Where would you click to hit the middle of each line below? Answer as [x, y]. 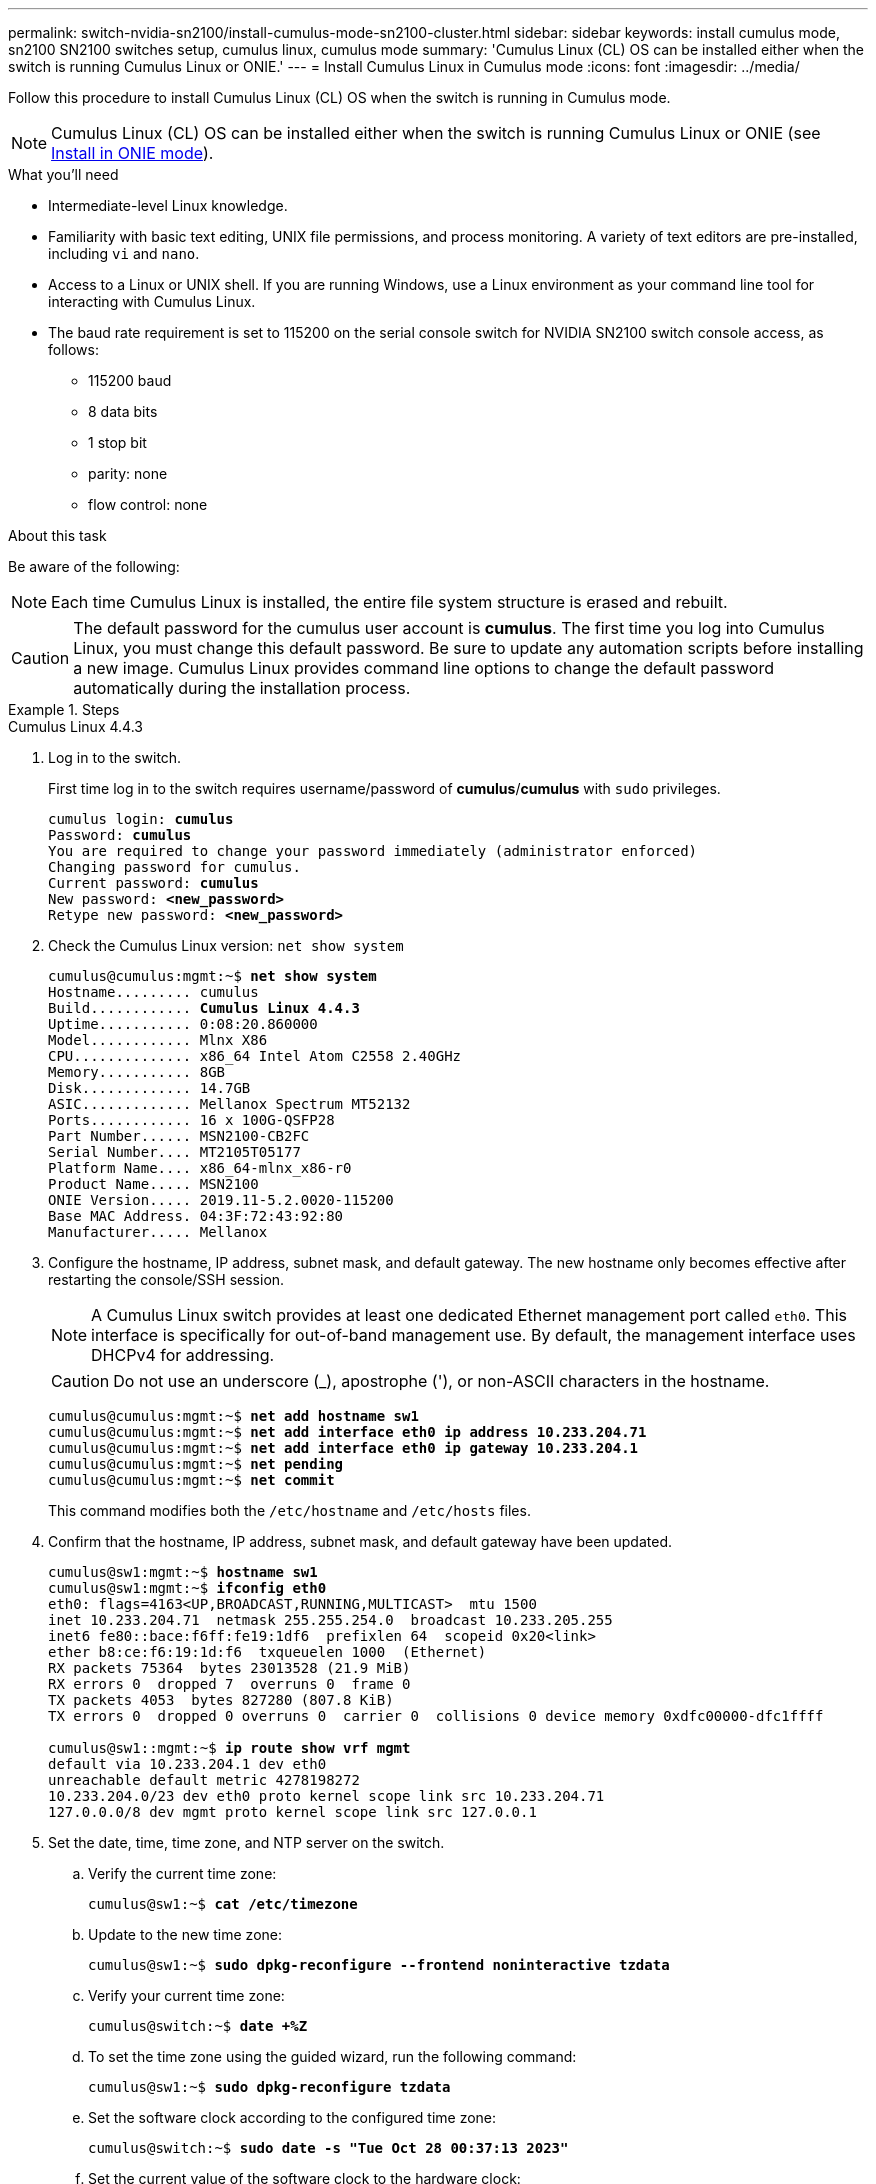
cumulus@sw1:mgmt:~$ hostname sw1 [183, 1572]
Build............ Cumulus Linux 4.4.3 [204, 1008]
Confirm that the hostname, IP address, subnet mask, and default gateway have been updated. [360, 1541]
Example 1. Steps [64, 709]
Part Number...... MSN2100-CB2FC [179, 1136]
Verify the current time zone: [182, 1873]
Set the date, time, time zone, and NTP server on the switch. [246, 1842]
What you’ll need [63, 174]
